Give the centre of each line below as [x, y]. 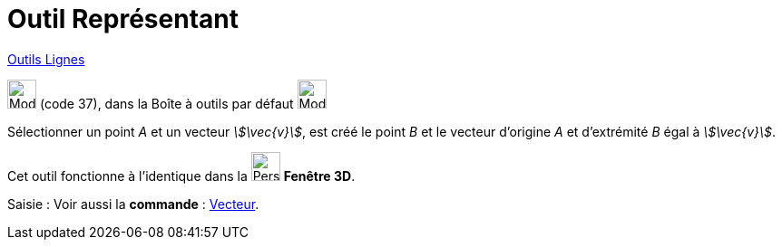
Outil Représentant [123, 19]
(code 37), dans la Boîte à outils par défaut [166, 103]
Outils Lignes [46, 59]
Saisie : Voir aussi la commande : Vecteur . [133, 204]
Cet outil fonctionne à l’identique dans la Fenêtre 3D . [181, 176]
